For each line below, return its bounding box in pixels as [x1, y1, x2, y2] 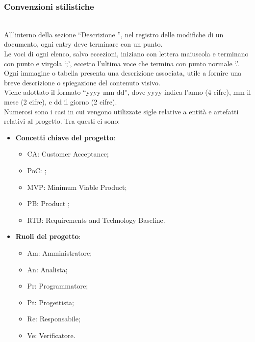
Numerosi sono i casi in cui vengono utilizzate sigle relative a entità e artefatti [4, 106, 239, 116]
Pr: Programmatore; [27, 281, 88, 291]
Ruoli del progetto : [15, 231, 81, 241]
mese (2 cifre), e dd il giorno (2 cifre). [4, 96, 117, 106]
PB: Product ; [27, 198, 70, 209]
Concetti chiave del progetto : [15, 132, 116, 142]
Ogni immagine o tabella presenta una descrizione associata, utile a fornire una [4, 68, 242, 78]
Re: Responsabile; [27, 314, 80, 324]
